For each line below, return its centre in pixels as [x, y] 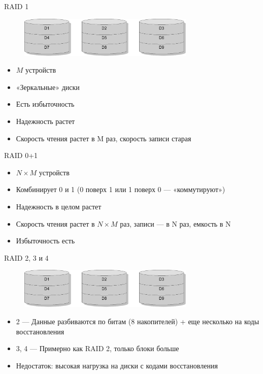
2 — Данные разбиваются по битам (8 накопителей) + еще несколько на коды [138, 321]
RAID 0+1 [21, 155]
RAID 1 [17, 6]
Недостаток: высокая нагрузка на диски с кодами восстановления [117, 365]
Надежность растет [45, 121]
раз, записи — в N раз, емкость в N [175, 223]
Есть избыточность [45, 104]
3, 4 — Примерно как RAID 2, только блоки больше [97, 348]
